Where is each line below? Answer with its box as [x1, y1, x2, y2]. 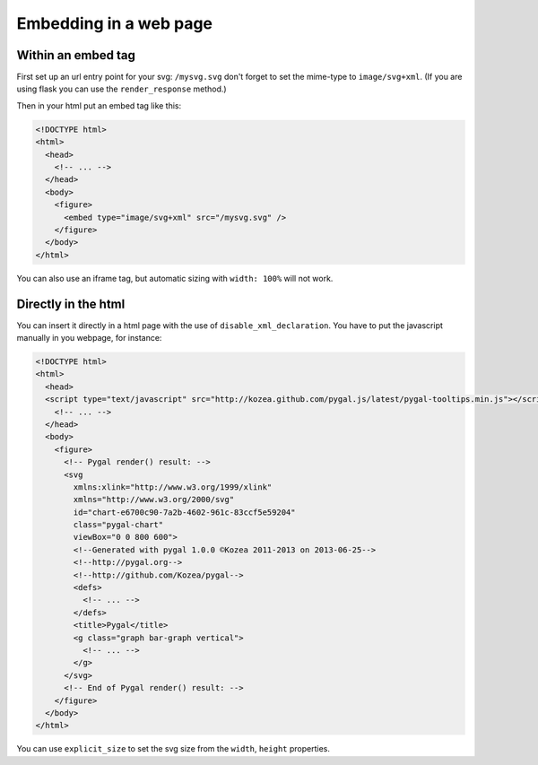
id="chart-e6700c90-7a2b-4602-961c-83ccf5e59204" [73, 507, 296, 517]
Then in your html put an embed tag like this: [16, 100, 182, 111]
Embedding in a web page [16, 13, 213, 33]
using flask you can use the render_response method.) [16, 83, 228, 94]
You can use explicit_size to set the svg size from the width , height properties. [16, 743, 331, 754]
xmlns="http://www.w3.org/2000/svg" [73, 494, 235, 505]
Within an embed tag [16, 48, 136, 63]
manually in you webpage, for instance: [16, 333, 162, 343]
